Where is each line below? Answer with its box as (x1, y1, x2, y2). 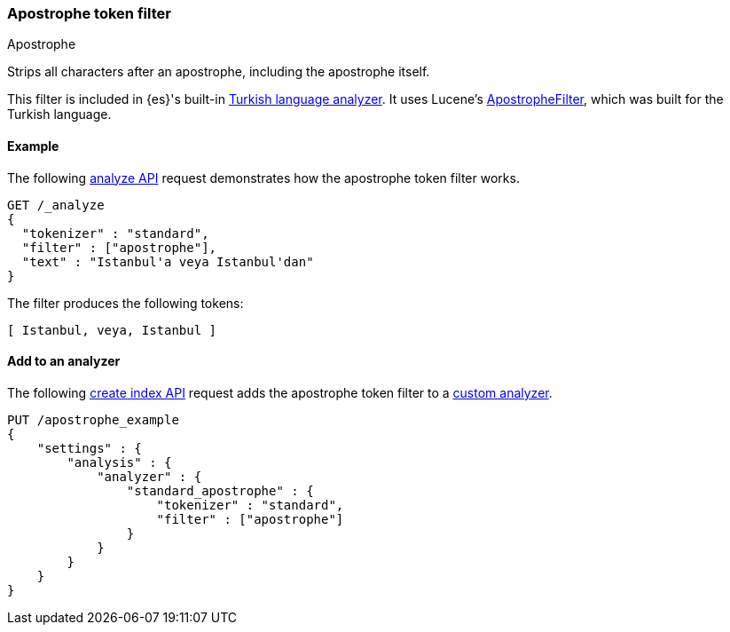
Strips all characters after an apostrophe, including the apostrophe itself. (7, 64, 430, 80)
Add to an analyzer (7, 353, 121, 369)
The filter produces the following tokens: (7, 295, 244, 311)
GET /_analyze (7, 197, 105, 212)
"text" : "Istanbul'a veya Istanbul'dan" (21, 254, 314, 269)
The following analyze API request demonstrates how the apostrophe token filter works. (7, 170, 520, 186)
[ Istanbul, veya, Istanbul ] (7, 322, 217, 337)
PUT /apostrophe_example (7, 412, 179, 427)
